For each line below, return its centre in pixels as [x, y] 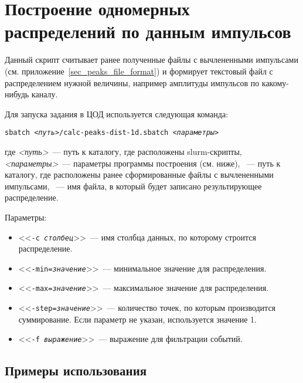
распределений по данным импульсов [148, 31]
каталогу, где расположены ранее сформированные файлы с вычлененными [139, 174]
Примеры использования [76, 370]
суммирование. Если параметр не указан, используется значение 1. [137, 319]
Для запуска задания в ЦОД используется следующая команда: [117, 113]
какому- [275, 82]
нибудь [17, 94]
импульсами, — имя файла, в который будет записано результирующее [133, 186]
